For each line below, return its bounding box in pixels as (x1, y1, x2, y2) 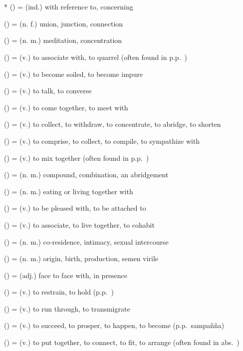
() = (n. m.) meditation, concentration (4, 35, 122, 45)
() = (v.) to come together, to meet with (4, 102, 128, 112)
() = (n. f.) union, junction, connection (4, 18, 123, 28)
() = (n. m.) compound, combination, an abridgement (4, 169, 169, 180)
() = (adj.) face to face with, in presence (4, 270, 128, 280)
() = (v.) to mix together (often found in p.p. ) (4, 152, 149, 163)
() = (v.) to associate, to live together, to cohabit (4, 219, 155, 230)
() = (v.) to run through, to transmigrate (4, 303, 130, 314)
